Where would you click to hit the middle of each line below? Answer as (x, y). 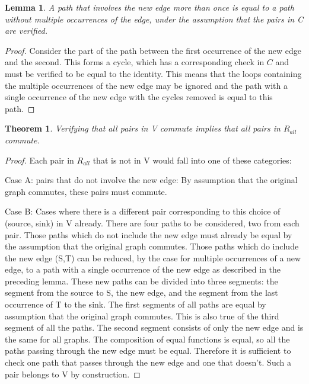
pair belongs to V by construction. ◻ (73, 374)
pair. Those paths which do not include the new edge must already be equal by (149, 234)
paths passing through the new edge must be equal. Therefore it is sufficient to (148, 351)
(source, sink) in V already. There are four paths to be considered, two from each (152, 223)
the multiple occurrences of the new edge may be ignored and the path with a (146, 85)
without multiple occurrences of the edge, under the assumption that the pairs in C (154, 19)
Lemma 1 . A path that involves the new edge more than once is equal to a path (149, 7)
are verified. (26, 31)
